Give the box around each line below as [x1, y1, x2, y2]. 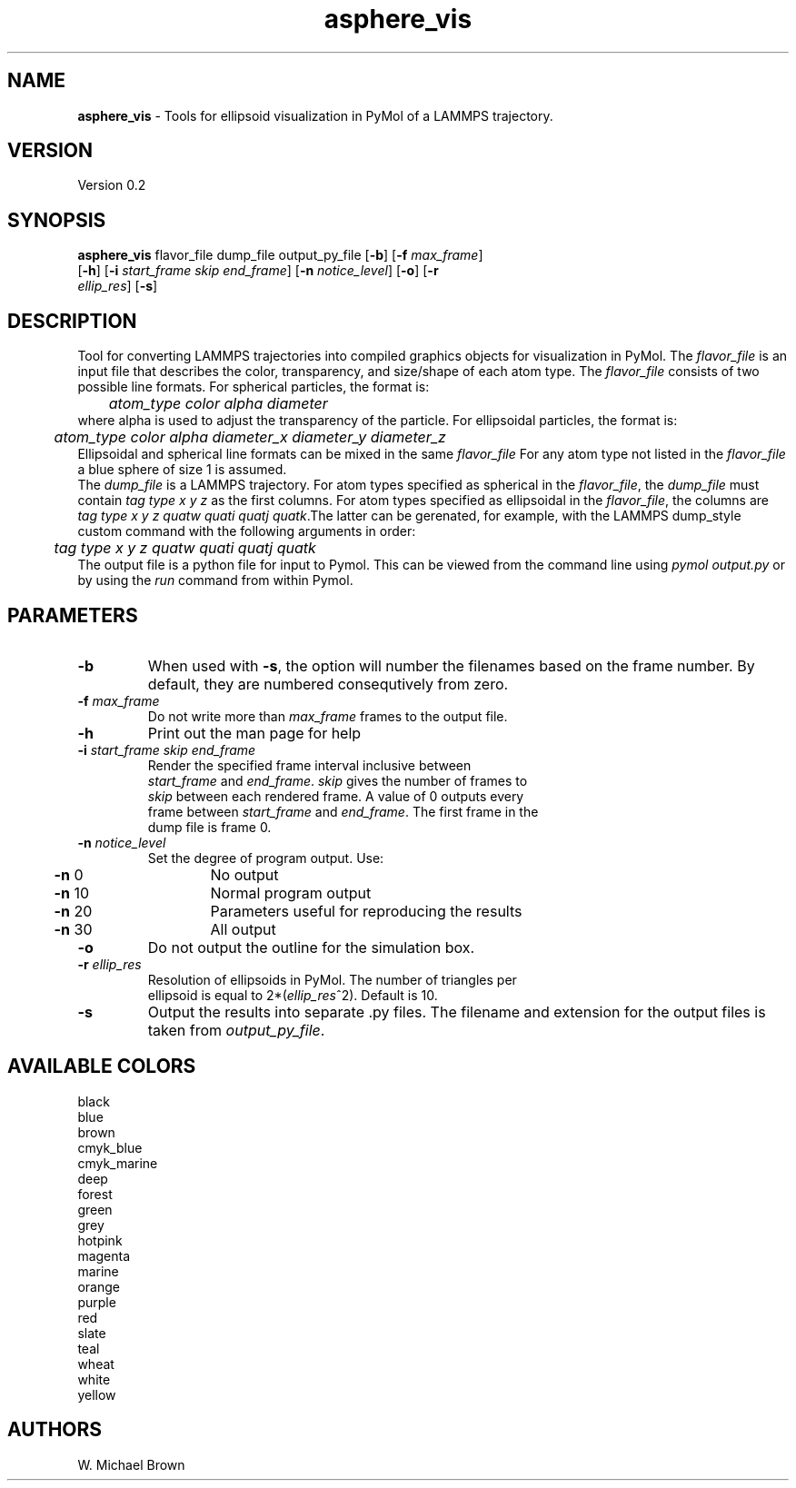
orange [77, 1278, 120, 1295]
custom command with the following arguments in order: [77, 523, 416, 540]
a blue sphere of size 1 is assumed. [77, 461, 287, 478]
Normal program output [210, 883, 372, 902]
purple [77, 1294, 116, 1310]
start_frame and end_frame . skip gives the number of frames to [147, 772, 528, 789]
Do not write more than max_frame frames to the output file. [147, 708, 508, 724]
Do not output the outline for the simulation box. [147, 937, 475, 957]
